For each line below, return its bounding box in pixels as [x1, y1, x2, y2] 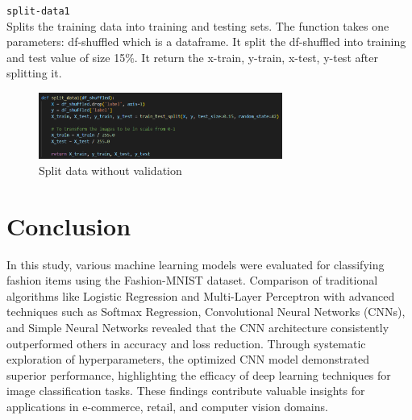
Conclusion [6, 209, 131, 242]
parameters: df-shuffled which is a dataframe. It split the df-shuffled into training [6, 33, 406, 50]
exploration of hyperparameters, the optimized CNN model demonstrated [6, 351, 369, 368]
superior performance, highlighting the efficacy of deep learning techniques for [6, 366, 391, 383]
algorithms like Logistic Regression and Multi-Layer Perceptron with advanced [6, 287, 395, 304]
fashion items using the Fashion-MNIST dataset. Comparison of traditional [6, 272, 378, 289]
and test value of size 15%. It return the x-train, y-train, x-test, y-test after [6, 48, 378, 65]
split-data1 [6, 6, 70, 17]
